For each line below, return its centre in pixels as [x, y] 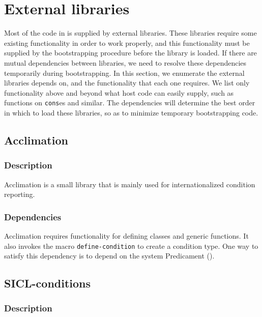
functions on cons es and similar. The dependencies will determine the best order [130, 103]
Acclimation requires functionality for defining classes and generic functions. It [126, 235]
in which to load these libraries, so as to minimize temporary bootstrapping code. [131, 112]
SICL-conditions [48, 283]
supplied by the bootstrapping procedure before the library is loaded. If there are [130, 53]
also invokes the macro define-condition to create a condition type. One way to [131, 246]
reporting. [20, 194]
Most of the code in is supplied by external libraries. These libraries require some [130, 33]
